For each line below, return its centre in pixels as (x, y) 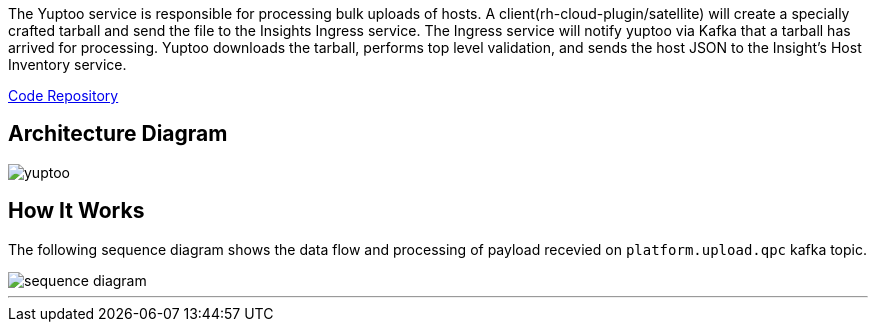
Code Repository (63, 95)
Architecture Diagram (118, 134)
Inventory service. (67, 64)
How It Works (76, 211)
